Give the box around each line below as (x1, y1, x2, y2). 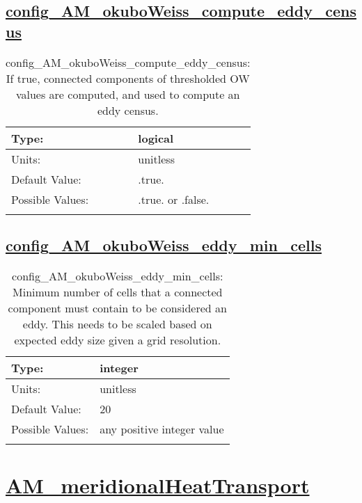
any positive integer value (100, 420, 224, 437)
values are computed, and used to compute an (15, 86, 240, 102)
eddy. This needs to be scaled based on (22, 315, 212, 332)
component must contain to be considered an (8, 299, 227, 316)
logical (138, 129, 174, 146)
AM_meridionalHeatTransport (6, 470, 310, 499)
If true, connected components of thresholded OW (6, 70, 250, 86)
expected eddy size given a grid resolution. (14, 331, 221, 348)
